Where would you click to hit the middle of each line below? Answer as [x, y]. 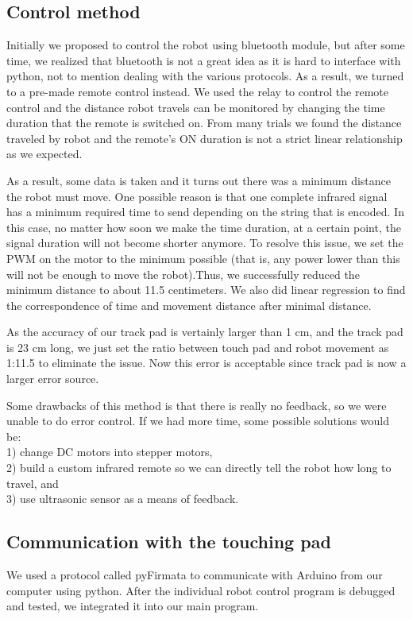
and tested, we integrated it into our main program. [133, 606]
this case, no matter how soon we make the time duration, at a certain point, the [204, 227]
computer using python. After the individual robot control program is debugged [201, 590]
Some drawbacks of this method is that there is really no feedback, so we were [197, 405]
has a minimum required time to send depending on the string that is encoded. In [205, 212]
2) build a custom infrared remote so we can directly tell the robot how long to [199, 468]
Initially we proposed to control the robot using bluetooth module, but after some [206, 45]
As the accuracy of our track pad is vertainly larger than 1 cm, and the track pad [205, 332]
